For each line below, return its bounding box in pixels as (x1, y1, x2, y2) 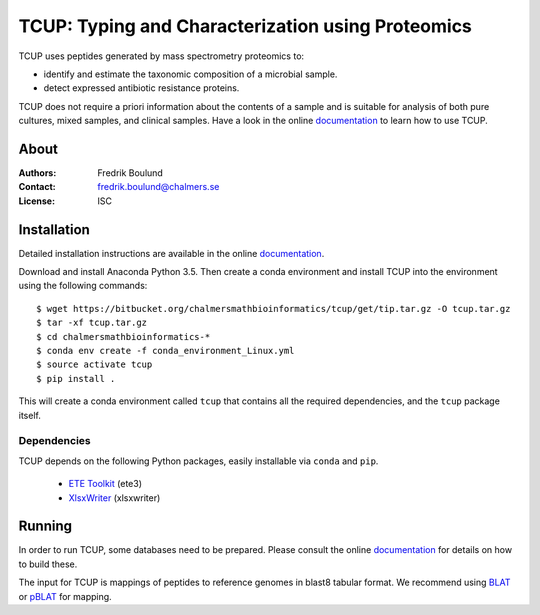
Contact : (18, 181, 57, 193)
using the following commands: (18, 280, 148, 292)
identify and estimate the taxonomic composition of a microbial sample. (43, 68, 338, 80)
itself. (18, 409, 42, 421)
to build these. (18, 558, 78, 570)
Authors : (18, 167, 57, 179)
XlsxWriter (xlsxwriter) (68, 491, 161, 504)
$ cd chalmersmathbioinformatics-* (36, 331, 211, 342)
